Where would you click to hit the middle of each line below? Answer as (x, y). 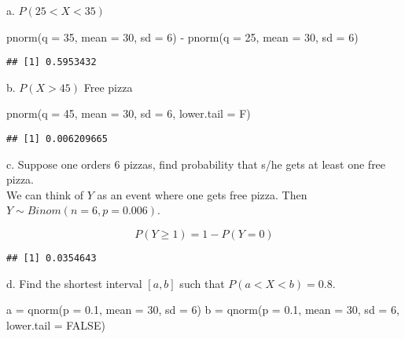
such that (202, 283)
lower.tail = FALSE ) (56, 324)
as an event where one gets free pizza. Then (202, 194)
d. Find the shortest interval (74, 283)
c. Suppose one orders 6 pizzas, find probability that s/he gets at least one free (196, 164)
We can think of (45, 194)
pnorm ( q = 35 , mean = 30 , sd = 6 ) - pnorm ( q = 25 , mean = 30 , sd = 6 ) (182, 36)
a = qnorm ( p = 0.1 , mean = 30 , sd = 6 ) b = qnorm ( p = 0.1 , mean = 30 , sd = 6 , (203, 310)
